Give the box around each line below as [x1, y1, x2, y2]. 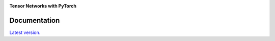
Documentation [9, 16, 60, 25]
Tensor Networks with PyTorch [9, 3, 76, 9]
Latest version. [9, 29, 41, 35]
